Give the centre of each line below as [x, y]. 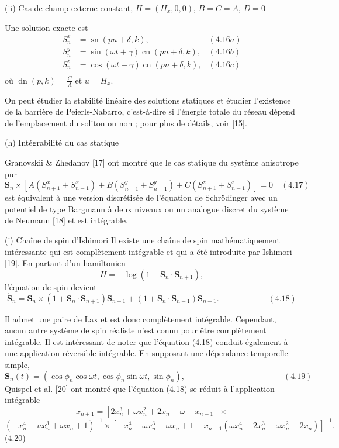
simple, [17, 364]
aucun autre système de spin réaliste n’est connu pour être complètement [136, 330]
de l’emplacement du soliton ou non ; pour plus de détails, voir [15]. [126, 123]
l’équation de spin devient [51, 286]
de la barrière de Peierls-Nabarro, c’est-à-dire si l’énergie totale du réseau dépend [150, 111]
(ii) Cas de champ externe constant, [69, 8]
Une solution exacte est [46, 27]
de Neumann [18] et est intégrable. [66, 220]
